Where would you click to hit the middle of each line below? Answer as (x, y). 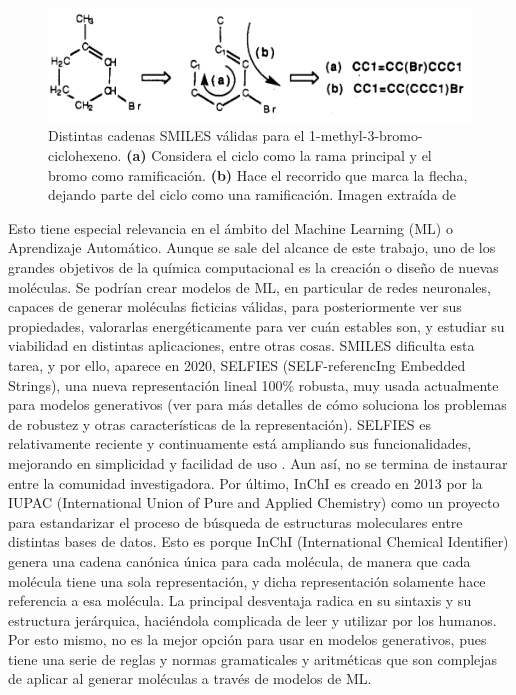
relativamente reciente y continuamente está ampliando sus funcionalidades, (240, 443)
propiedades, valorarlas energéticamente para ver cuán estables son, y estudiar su (256, 325)
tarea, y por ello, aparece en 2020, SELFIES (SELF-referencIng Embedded (237, 364)
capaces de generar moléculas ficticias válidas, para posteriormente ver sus (235, 306)
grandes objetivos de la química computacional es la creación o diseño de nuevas (253, 267)
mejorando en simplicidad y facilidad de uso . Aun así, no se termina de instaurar (258, 462)
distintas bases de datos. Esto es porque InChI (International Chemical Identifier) (258, 541)
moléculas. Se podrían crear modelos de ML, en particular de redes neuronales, (249, 286)
